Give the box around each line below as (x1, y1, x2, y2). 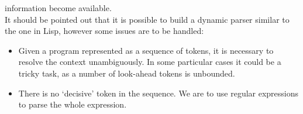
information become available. (5, 2, 112, 13)
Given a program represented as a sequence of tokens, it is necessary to (18, 44, 274, 56)
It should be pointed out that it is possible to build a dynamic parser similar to (5, 13, 290, 25)
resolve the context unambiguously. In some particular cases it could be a (18, 56, 281, 68)
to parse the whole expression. (18, 98, 127, 110)
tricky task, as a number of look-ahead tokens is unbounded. (18, 67, 235, 79)
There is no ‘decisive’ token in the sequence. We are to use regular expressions (18, 87, 299, 99)
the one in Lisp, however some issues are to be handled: (5, 25, 204, 37)
